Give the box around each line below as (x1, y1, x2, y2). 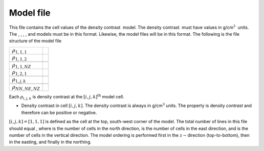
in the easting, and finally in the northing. (9, 139, 91, 145)
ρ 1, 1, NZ (12, 62, 31, 69)
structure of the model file (9, 38, 62, 44)
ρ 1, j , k (12, 76, 26, 84)
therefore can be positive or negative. (21, 109, 97, 115)
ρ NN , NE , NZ (12, 84, 40, 91)
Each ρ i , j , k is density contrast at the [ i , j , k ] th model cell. (9, 93, 125, 101)
